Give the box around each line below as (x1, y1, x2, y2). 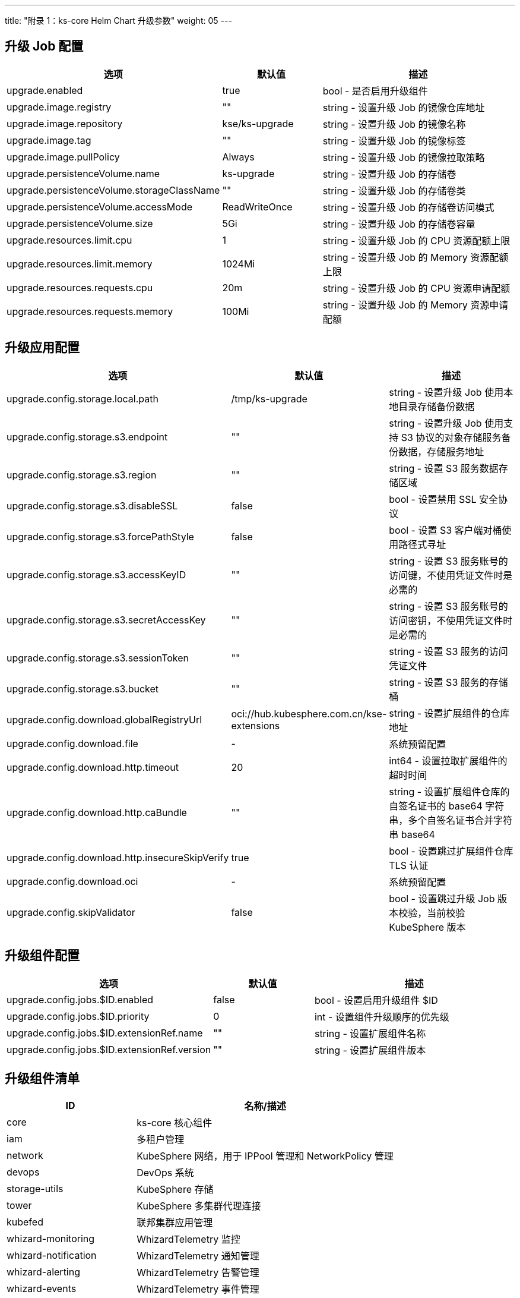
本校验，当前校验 (389, 906, 465, 919)
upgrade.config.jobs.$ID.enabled (7, 993, 154, 1006)
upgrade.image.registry (7, 100, 112, 113)
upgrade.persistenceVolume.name (7, 167, 160, 179)
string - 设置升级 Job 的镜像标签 (322, 134, 466, 147)
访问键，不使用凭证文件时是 (389, 569, 513, 581)
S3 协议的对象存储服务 (401, 431, 502, 443)
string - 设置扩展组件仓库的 (389, 785, 510, 798)
